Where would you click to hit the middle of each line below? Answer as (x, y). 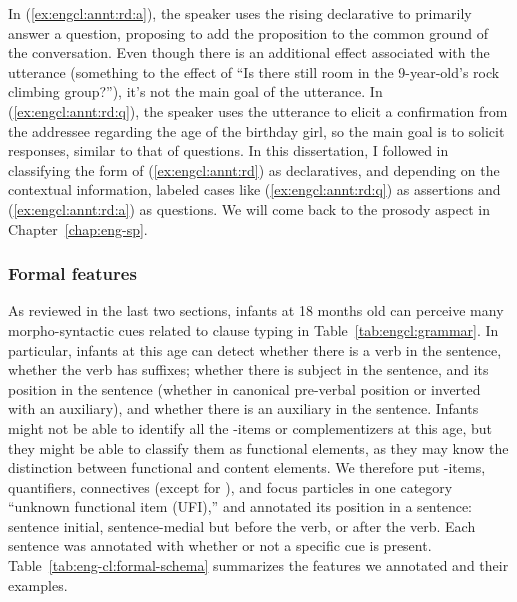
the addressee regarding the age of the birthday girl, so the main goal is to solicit (256, 130)
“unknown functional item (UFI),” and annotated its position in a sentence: (240, 506)
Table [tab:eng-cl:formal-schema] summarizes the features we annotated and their (258, 565)
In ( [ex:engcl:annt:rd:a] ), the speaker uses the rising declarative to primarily (240, 13)
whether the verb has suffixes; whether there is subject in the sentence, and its (248, 369)
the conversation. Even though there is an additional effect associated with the (249, 52)
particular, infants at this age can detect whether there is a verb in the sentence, (255, 349)
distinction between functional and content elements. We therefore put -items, (247, 467)
